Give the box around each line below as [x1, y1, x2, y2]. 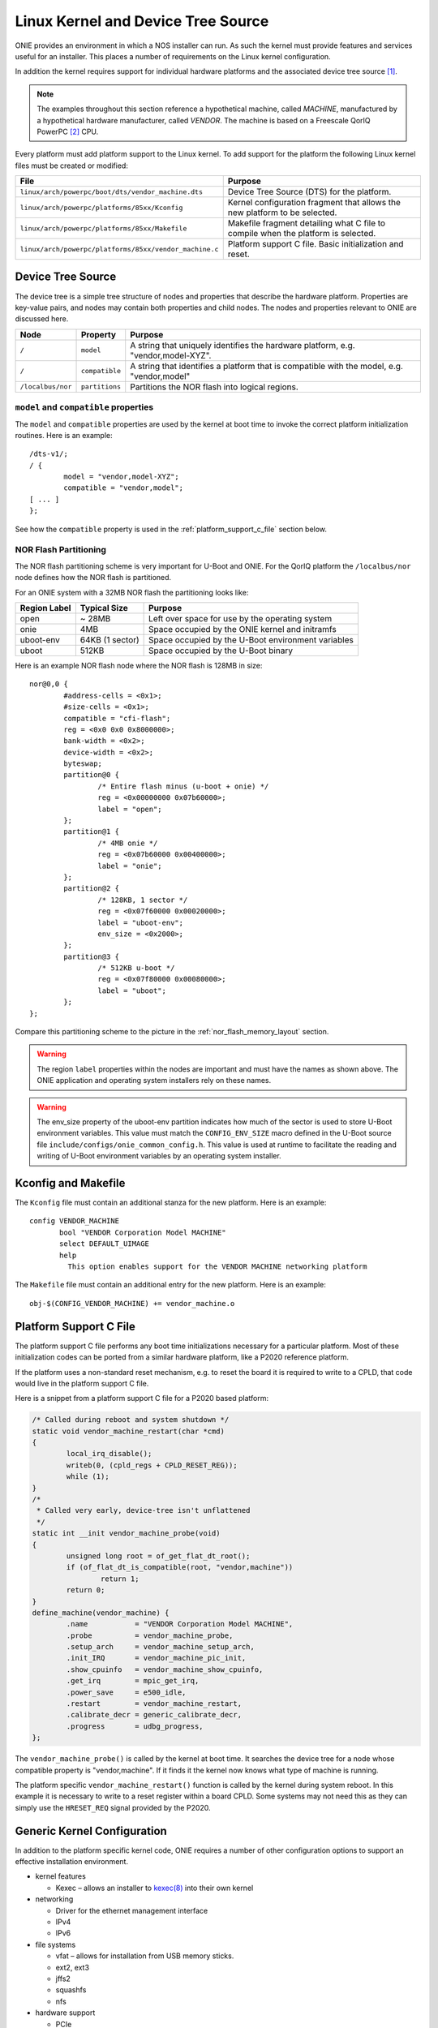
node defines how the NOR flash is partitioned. [15, 573, 172, 582]
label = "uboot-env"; [97, 917, 184, 927]
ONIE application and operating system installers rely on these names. [36, 1076, 272, 1085]
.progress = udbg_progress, [66, 1721, 204, 1731]
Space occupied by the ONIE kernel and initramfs [148, 623, 337, 634]
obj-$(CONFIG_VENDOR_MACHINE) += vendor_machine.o [29, 1299, 235, 1308]
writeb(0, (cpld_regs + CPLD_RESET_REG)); [66, 1460, 238, 1470]
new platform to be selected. [227, 207, 337, 218]
